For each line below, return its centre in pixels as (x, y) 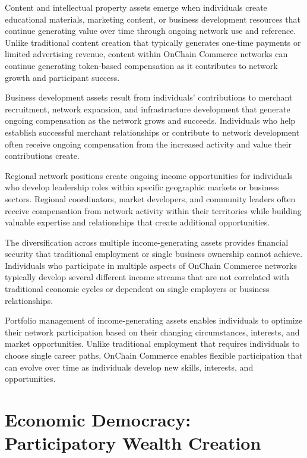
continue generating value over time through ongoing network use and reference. (151, 31)
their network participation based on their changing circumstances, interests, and (152, 332)
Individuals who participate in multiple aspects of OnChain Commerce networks (151, 265)
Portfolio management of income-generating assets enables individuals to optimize (154, 320)
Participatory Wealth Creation (133, 443)
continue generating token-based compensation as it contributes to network (141, 65)
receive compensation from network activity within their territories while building (153, 210)
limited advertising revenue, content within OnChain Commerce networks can (146, 54)
